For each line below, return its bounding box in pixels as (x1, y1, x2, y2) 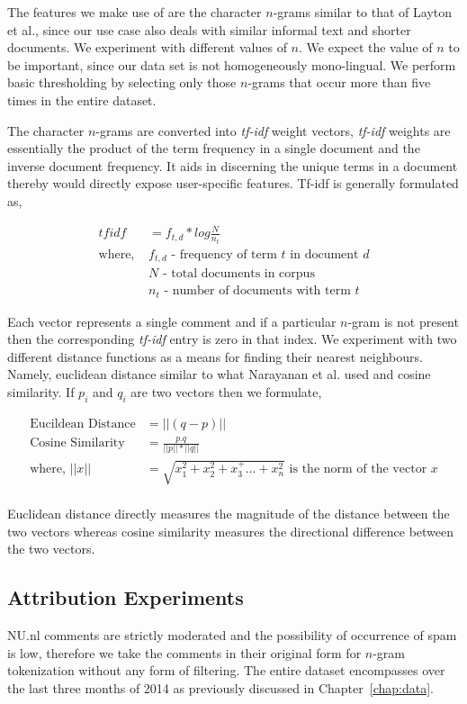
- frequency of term (171, 248, 277, 261)
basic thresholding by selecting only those (7, 73, 237, 92)
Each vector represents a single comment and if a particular (7, 311, 337, 330)
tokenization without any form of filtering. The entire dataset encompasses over (7, 661, 445, 680)
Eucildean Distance (30, 417, 136, 430)
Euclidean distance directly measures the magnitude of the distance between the (7, 504, 450, 523)
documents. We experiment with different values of (7, 38, 287, 57)
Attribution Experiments (7, 583, 244, 611)
